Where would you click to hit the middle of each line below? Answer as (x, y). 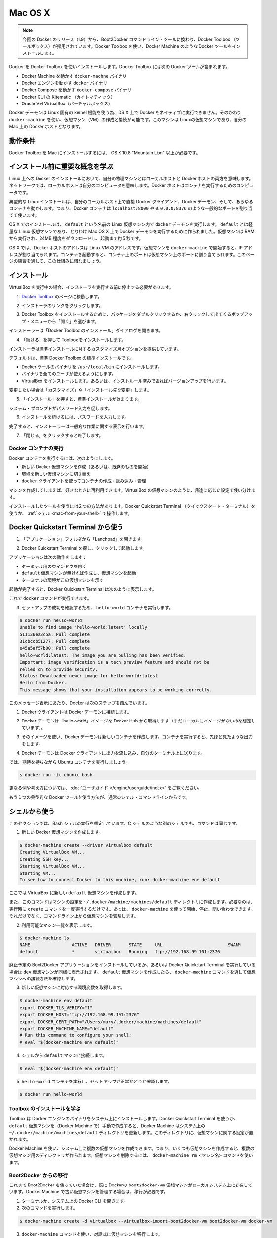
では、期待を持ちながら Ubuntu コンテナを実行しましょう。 (70, 762)
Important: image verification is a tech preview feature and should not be (115, 662)
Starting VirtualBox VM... (52, 866)
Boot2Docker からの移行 (39, 1175)
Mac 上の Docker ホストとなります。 (46, 127)
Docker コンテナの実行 (36, 448)
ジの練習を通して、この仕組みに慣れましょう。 (57, 261)
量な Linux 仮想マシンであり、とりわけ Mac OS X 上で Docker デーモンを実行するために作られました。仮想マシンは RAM (132, 231)
